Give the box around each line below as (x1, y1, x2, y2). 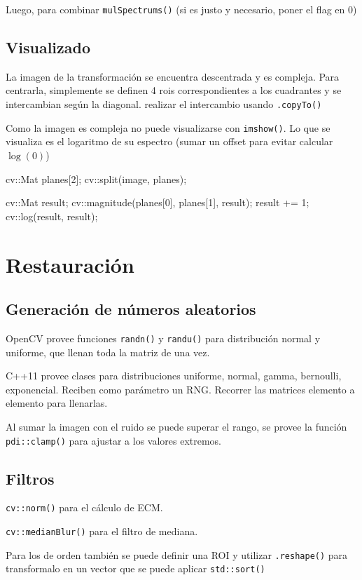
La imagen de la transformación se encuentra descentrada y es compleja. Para (6, 69, 340, 83)
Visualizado (6, 36, 91, 58)
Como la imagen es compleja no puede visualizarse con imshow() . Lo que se (6, 120, 330, 135)
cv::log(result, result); (6, 208, 98, 223)
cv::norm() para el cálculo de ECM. (6, 500, 163, 515)
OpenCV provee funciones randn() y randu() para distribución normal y (6, 330, 321, 345)
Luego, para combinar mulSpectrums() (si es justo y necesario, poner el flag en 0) (6, 2, 357, 16)
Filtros (6, 467, 55, 489)
